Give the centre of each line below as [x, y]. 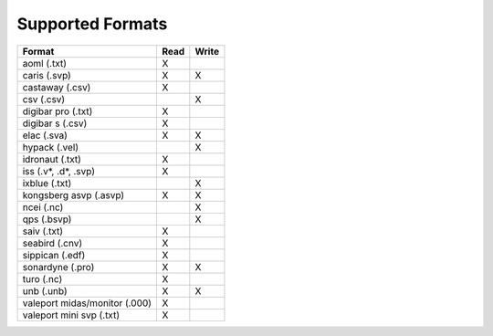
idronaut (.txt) [52, 159]
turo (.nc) [42, 278]
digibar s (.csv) [55, 123]
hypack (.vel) [51, 147]
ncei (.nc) [43, 207]
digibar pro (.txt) [58, 111]
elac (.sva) [45, 135]
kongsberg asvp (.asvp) [73, 194]
